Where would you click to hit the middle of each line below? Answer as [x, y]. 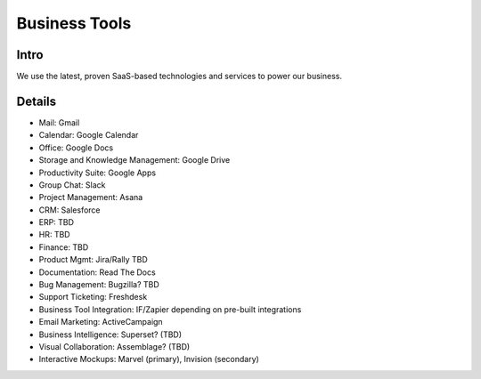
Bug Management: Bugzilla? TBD [99, 285]
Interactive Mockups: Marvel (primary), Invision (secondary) [149, 359]
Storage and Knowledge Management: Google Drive [135, 160]
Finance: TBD [64, 247]
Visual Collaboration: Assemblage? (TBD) [114, 347]
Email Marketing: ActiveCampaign [101, 322]
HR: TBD [54, 235]
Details [37, 101]
